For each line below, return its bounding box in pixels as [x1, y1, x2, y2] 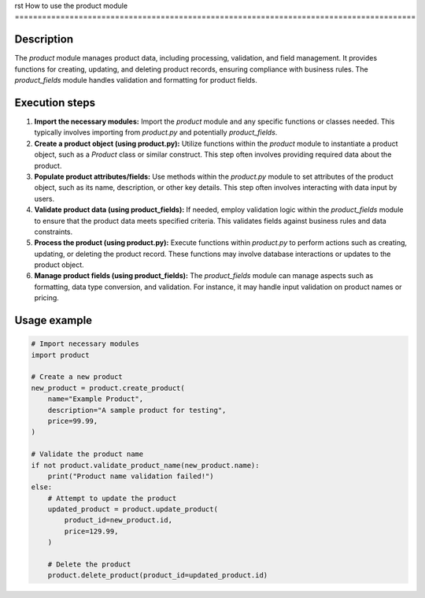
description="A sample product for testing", [47, 406, 227, 414]
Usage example [14, 314, 93, 327]
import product [31, 351, 90, 359]
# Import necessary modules [31, 340, 139, 348]
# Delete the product [47, 560, 131, 569]
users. [34, 194, 55, 203]
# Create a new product [31, 373, 124, 381]
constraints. [34, 227, 73, 236]
